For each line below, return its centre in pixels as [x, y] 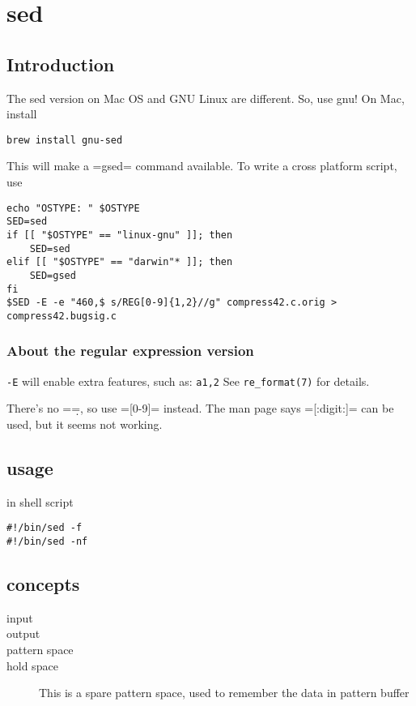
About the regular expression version [130, 351]
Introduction [61, 64]
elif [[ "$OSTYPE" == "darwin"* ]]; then [120, 262]
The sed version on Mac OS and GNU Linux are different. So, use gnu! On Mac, [206, 98]
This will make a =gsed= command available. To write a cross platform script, [202, 166]
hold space [32, 665]
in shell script [40, 501]
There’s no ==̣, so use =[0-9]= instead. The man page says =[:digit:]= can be [200, 408]
